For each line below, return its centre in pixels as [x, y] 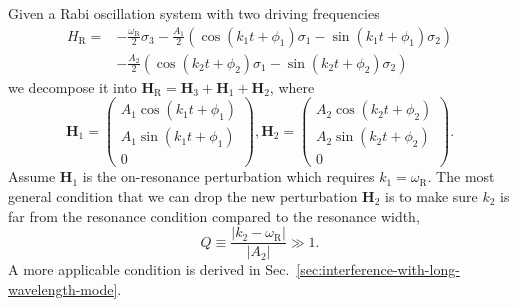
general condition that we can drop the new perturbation [183, 196]
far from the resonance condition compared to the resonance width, [214, 215]
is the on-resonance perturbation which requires [228, 176]
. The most [461, 176]
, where [292, 86]
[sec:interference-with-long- [378, 269]
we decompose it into [72, 86]
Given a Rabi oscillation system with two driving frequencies [194, 13]
